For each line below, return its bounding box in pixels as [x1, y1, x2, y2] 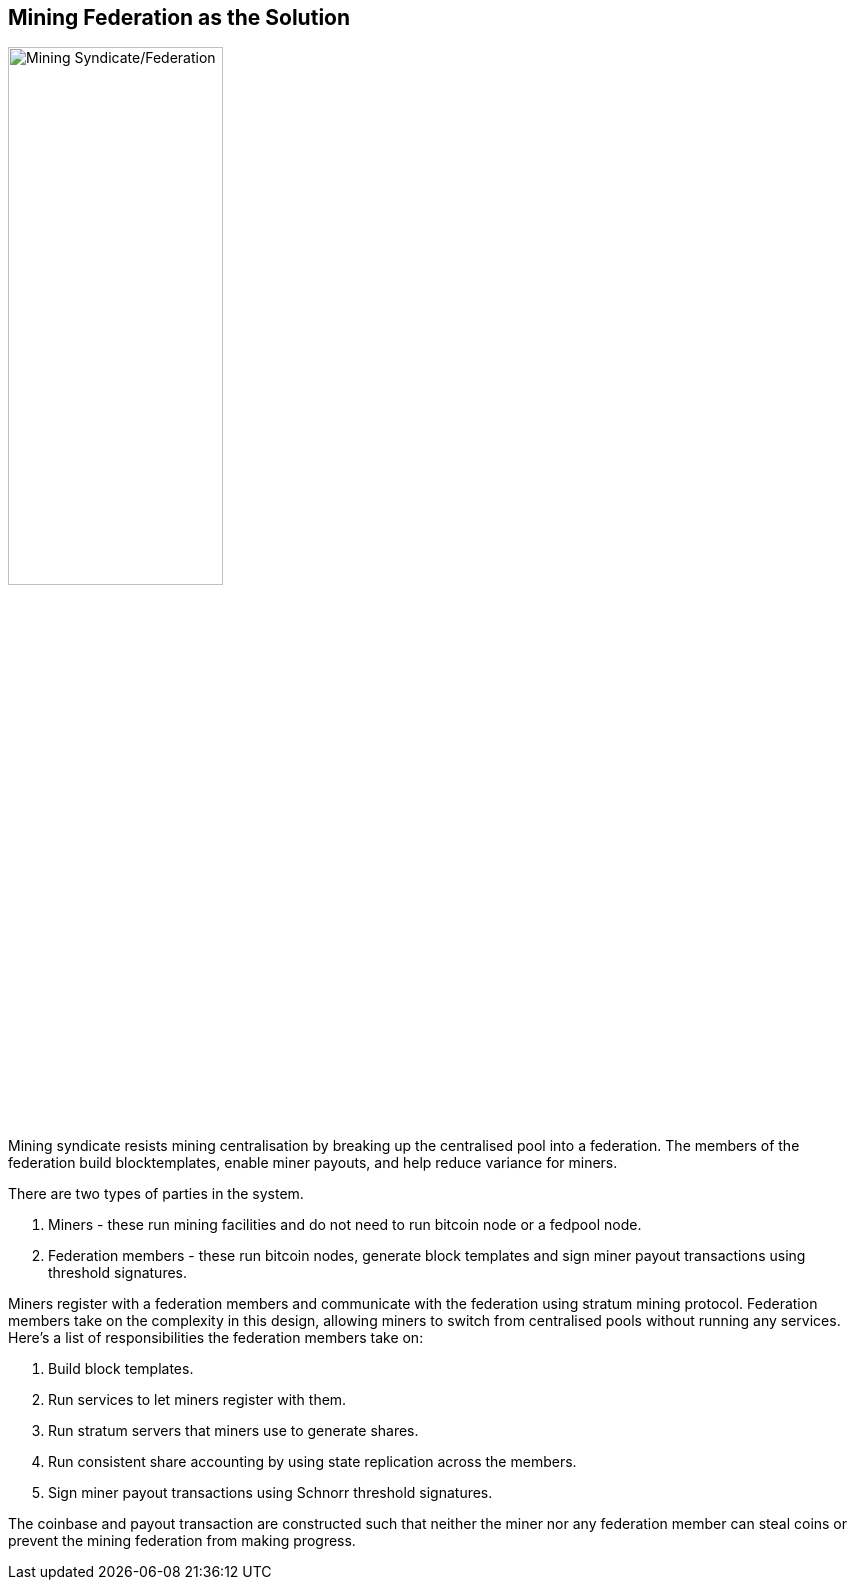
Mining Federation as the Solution [8, 5, 351, 30]
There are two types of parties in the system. [8, 1185, 304, 1203]
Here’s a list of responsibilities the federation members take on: [8, 1329, 424, 1347]
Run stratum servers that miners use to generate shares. [48, 1422, 419, 1440]
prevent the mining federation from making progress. [8, 1532, 356, 1550]
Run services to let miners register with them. [48, 1391, 347, 1409]
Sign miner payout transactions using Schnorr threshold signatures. [48, 1484, 493, 1502]
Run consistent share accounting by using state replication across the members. [48, 1453, 577, 1471]
